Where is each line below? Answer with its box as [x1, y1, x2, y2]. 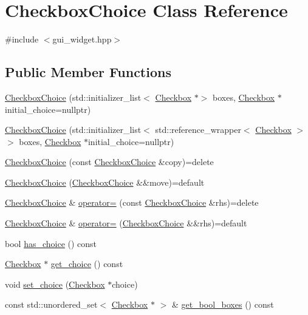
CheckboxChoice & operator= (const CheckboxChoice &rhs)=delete [5, 196, 259, 209]
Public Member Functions [5, 63, 171, 81]
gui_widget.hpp [52, 33, 112, 46]
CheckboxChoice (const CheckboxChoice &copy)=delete [5, 155, 214, 168]
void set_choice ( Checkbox [5, 277, 105, 290]
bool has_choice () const [5, 237, 97, 249]
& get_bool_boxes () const [171, 298, 274, 311]
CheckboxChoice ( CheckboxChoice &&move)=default [5, 175, 205, 188]
